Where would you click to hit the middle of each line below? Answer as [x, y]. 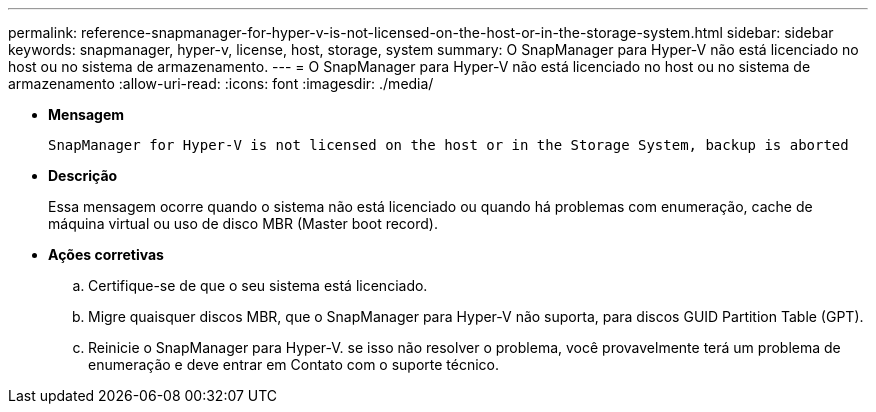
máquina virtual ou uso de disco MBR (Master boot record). [243, 223]
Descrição [83, 175]
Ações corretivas [106, 254]
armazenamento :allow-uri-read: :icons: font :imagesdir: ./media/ [221, 83]
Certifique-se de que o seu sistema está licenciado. [258, 285]
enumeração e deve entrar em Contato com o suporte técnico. [294, 364]
